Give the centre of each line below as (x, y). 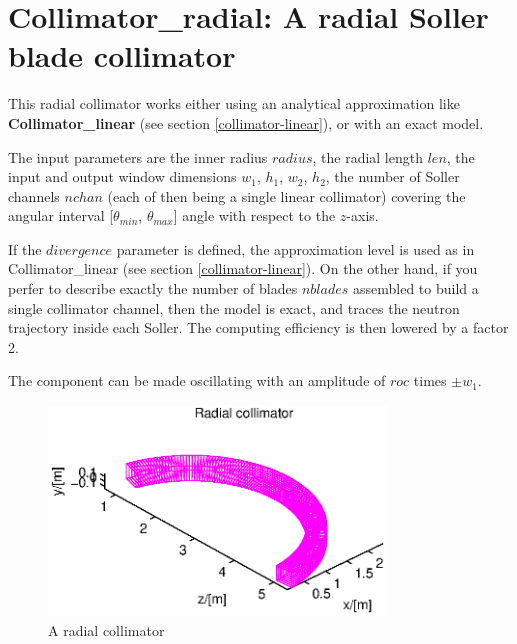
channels (34, 195)
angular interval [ (61, 215)
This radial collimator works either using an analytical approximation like (234, 103)
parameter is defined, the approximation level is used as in (295, 248)
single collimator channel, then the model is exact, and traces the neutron (234, 307)
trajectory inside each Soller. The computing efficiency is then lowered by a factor (258, 327)
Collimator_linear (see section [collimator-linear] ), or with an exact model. (246, 122)
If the (25, 248)
